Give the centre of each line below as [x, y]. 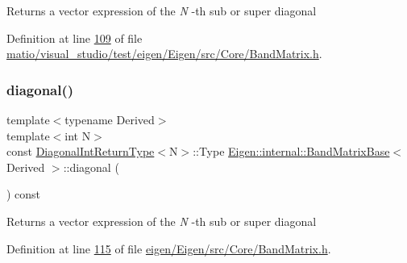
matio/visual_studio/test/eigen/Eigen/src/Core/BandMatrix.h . [164, 54]
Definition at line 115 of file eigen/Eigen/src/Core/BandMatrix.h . [169, 248]
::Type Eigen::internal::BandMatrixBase [291, 151]
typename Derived [110, 119]
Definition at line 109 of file [75, 38]
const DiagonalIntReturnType [81, 151]
